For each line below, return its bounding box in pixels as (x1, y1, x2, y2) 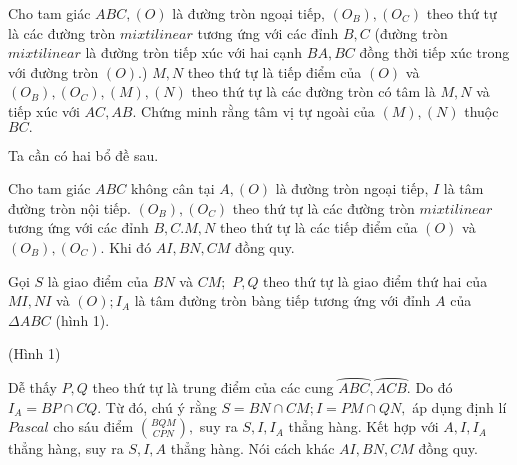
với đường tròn (8, 61, 99, 82)
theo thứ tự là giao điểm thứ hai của (263, 270, 488, 291)
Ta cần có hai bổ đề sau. (8, 144, 159, 165)
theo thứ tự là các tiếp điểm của (220, 217, 418, 238)
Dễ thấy (8, 377, 57, 398)
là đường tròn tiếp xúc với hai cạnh (85, 42, 303, 63)
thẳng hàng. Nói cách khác (170, 438, 335, 459)
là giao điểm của (47, 270, 149, 291)
